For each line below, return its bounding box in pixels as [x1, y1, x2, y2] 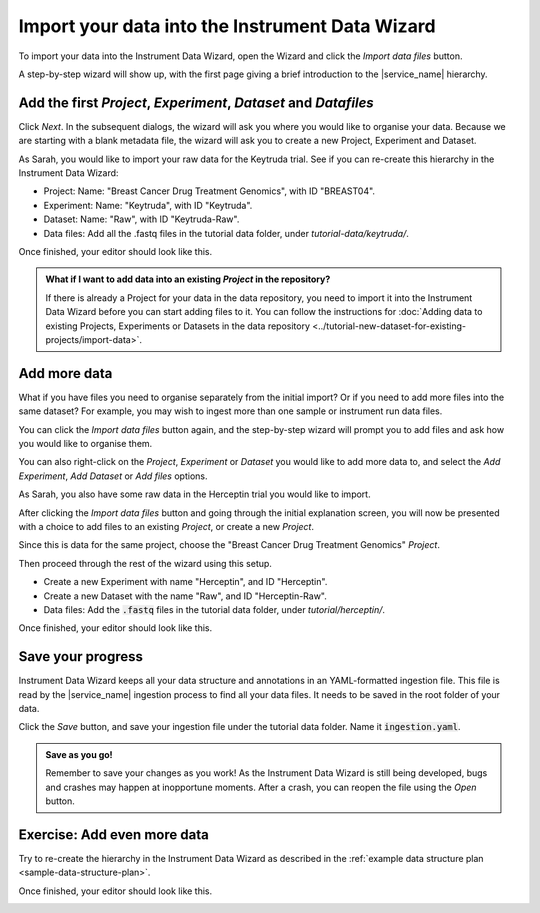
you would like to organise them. [18, 438, 153, 449]
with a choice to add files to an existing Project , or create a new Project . [18, 520, 315, 532]
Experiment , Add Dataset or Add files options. [18, 470, 208, 482]
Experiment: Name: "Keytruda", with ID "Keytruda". [43, 199, 253, 211]
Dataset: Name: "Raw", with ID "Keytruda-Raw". [43, 213, 240, 225]
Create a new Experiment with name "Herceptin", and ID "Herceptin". [43, 576, 328, 588]
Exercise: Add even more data [18, 826, 209, 843]
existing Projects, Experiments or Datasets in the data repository [45, 320, 310, 332]
